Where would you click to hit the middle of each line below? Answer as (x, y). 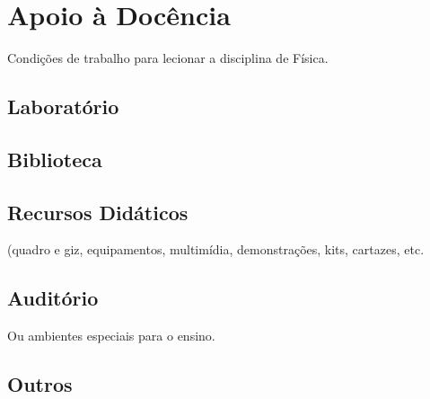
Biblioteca (55, 159)
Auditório (53, 298)
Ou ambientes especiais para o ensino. (111, 336)
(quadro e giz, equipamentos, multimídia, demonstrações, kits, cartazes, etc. (216, 249)
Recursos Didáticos (98, 212)
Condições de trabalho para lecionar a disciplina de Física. (168, 58)
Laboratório (63, 106)
